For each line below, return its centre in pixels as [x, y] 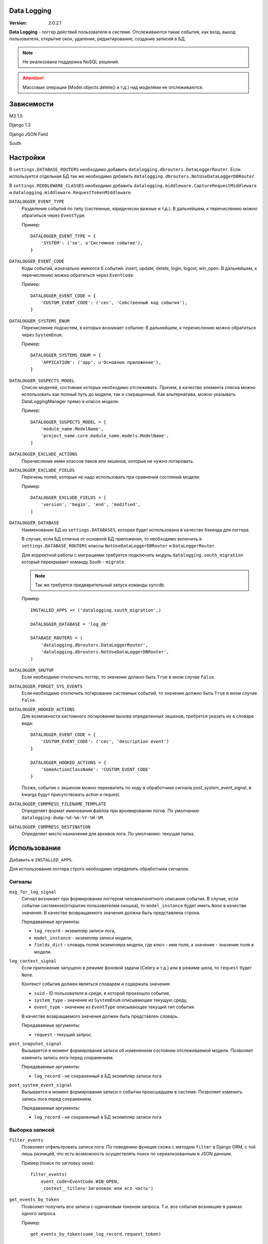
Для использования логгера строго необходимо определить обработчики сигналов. [99, 869]
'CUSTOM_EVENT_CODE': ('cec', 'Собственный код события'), [114, 303]
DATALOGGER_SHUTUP [32, 670]
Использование [35, 848]
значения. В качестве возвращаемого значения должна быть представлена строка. [111, 913]
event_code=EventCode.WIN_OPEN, [80, 1181]
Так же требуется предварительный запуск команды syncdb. [100, 585]
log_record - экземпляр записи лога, [75, 931]
